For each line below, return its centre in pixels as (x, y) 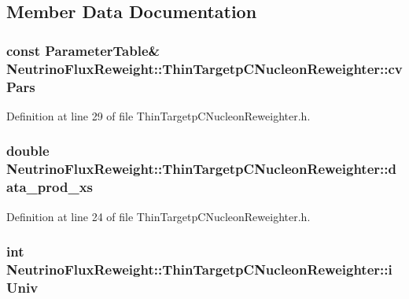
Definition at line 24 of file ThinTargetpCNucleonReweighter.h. (158, 216)
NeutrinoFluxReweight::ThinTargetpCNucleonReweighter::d (201, 169)
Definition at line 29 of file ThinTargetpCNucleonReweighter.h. (158, 115)
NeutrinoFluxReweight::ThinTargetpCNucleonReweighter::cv (204, 68)
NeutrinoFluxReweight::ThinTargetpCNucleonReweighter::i (199, 269)
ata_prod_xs (50, 187)
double (28, 151)
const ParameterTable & (83, 50)
